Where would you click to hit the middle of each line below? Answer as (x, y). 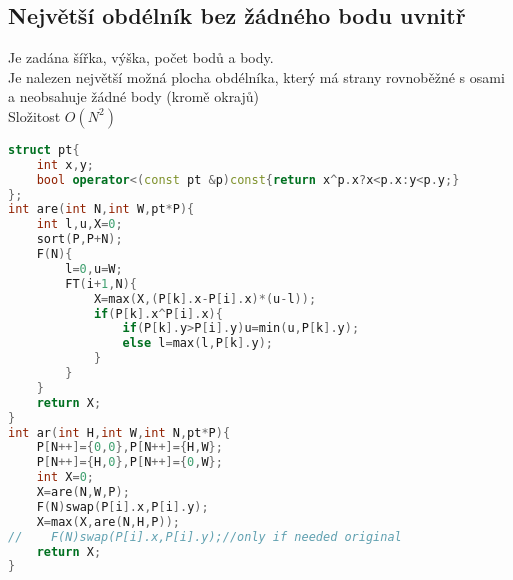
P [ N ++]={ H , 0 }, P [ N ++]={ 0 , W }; (129, 462)
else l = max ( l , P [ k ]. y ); (198, 343)
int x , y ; (65, 164)
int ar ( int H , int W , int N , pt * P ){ (119, 432)
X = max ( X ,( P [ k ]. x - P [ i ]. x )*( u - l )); (205, 298)
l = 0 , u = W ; (94, 268)
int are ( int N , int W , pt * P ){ (101, 209)
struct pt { (44, 149)
